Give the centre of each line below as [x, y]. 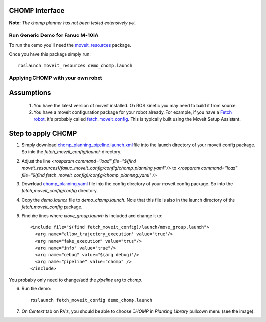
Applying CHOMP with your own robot [56, 78]
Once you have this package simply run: [50, 54]
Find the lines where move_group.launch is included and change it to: [92, 216]
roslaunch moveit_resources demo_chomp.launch [75, 66]
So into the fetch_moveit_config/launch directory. [71, 152]
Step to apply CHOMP [43, 133]
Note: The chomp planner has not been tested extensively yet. [73, 23]
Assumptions [30, 92]
